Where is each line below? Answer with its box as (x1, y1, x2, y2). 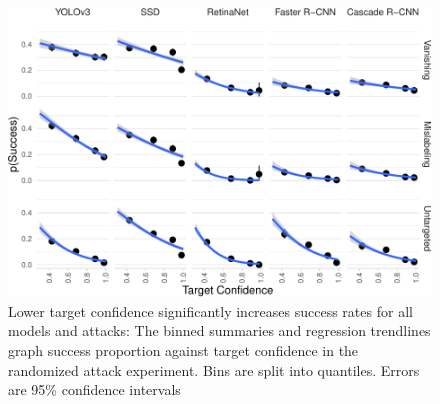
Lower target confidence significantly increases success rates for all (8, 300, 413, 321)
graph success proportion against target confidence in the (8, 340, 359, 361)
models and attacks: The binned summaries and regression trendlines (8, 320, 431, 341)
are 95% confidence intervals (8, 379, 181, 400)
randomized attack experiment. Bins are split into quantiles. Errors (8, 359, 420, 380)
